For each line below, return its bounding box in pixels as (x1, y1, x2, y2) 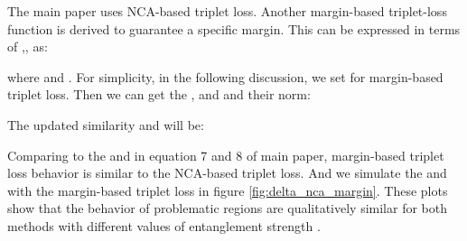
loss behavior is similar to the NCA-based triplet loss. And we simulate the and (7, 163, 447, 182)
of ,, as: (7, 37, 48, 56)
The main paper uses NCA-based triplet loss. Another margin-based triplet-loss (7, 2, 447, 20)
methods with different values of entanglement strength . (7, 216, 321, 235)
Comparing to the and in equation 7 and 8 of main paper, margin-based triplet (7, 145, 444, 164)
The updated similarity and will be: (7, 115, 204, 134)
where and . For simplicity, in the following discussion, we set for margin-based (7, 67, 444, 86)
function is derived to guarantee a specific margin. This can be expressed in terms (7, 19, 461, 38)
